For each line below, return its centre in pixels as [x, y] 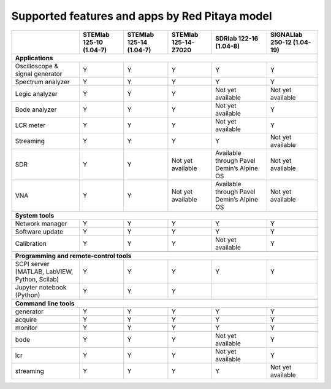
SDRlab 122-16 [237, 38]
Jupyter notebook [41, 287]
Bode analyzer [36, 109]
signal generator [39, 74]
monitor [26, 328]
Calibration [31, 243]
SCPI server [32, 264]
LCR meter [30, 125]
